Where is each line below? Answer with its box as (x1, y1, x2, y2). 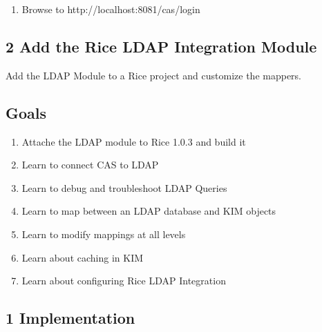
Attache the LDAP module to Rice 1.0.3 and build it (21, 134, 246, 148)
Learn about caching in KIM (21, 250, 144, 264)
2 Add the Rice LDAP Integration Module (6, 35, 317, 57)
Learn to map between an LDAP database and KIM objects (21, 204, 276, 218)
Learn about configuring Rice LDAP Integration (21, 273, 226, 288)
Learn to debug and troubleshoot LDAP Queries (21, 180, 227, 195)
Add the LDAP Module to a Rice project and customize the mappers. (6, 68, 301, 82)
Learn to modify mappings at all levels (21, 226, 186, 241)
